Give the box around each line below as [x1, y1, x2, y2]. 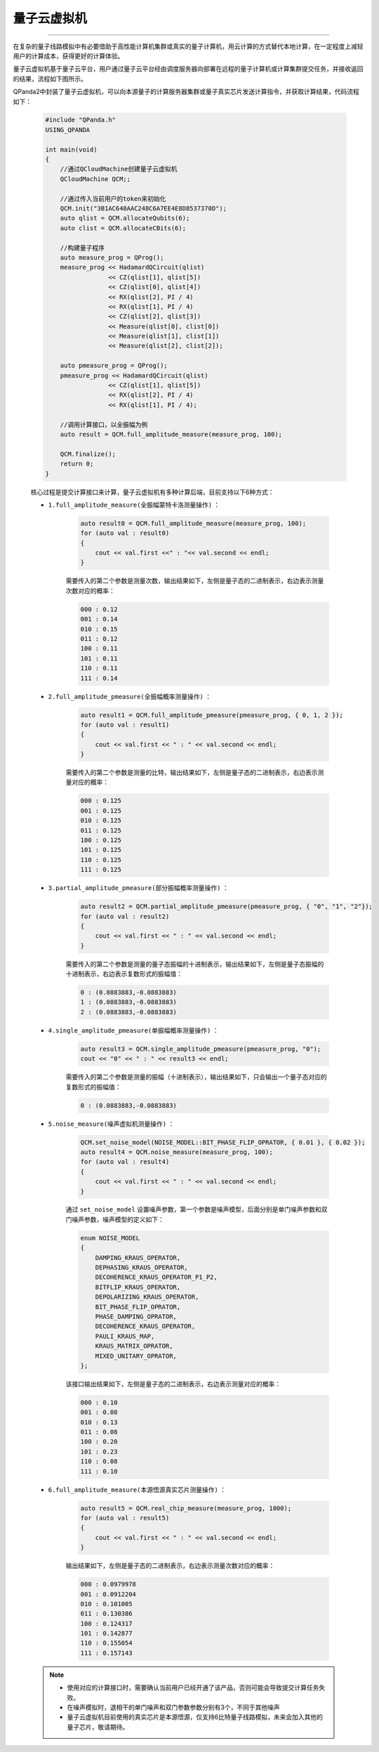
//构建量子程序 [60, 244, 105, 252]
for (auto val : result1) [80, 720, 170, 729]
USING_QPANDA [45, 126, 91, 133]
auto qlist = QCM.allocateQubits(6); [60, 214, 190, 223]
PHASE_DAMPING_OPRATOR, [95, 1313, 177, 1320]
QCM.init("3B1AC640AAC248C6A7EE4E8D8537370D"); [60, 204, 227, 212]
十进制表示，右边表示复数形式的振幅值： [65, 969, 182, 978]
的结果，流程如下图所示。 [13, 74, 87, 83]
